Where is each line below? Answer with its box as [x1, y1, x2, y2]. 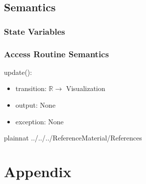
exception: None [15, 116, 64, 126]
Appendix [4, 161, 72, 181]
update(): [4, 67, 32, 77]
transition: [15, 83, 47, 93]
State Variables [4, 25, 65, 37]
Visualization [66, 83, 105, 93]
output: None [15, 100, 56, 110]
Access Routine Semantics [4, 47, 109, 60]
